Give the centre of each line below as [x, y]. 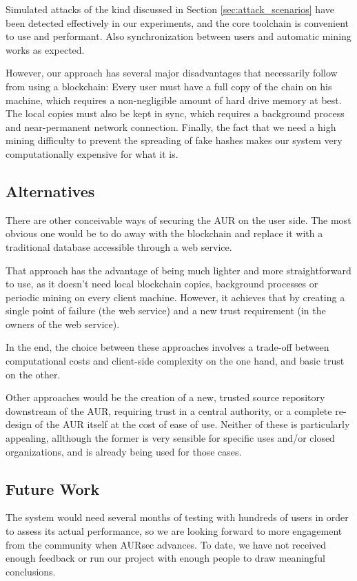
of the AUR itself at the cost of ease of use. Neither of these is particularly [192, 424]
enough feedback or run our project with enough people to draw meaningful [165, 558]
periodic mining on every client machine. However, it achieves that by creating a [175, 297]
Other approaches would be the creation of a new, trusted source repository [165, 397]
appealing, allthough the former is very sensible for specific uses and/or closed [170, 438]
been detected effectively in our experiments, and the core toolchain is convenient [177, 22]
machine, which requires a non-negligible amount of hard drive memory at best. [174, 100]
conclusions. [31, 571]
